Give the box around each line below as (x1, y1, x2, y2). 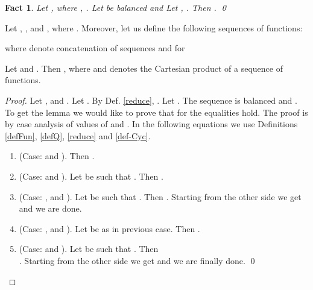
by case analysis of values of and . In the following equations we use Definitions (5, 118, 298, 130)
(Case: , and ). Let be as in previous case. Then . (19, 222, 200, 235)
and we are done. (19, 202, 82, 215)
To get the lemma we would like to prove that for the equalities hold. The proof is (5, 106, 308, 118)
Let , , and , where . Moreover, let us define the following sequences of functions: (5, 21, 303, 34)
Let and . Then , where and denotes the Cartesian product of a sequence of (5, 61, 283, 74)
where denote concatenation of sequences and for (5, 42, 185, 54)
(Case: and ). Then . (19, 150, 95, 162)
